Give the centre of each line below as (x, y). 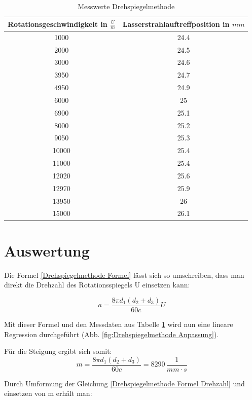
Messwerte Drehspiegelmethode (126, 6)
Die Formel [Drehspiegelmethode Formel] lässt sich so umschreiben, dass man (124, 275)
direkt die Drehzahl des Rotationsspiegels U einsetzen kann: (97, 285)
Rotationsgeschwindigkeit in (58, 24)
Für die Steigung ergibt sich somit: (58, 351)
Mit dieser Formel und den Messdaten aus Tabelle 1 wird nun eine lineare (119, 324)
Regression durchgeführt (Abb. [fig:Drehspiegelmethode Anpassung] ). (112, 334)
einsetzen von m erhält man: (48, 393)
